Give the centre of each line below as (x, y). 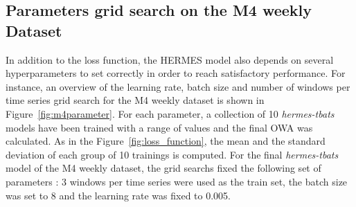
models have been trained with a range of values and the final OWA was (159, 127)
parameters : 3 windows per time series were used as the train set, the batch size (177, 181)
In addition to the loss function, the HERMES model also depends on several (170, 59)
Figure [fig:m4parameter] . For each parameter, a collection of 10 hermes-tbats (170, 113)
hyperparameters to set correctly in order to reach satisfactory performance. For (176, 73)
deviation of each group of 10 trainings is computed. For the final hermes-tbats (172, 154)
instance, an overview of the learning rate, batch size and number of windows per (178, 86)
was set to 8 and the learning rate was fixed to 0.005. (118, 195)
